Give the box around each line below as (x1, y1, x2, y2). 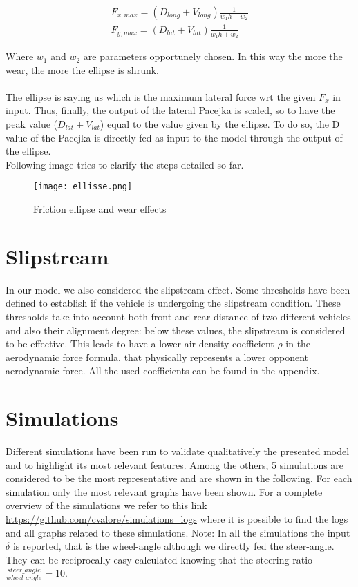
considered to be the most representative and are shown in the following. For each (6, 471, 352, 485)
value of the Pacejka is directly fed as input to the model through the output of (6, 130, 343, 144)
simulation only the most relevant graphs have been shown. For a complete (6, 484, 323, 499)
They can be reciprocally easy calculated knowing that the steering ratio (6, 552, 313, 566)
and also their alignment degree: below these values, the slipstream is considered (6, 323, 346, 337)
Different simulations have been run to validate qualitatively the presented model (6, 444, 350, 459)
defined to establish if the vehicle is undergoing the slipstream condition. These (6, 296, 341, 310)
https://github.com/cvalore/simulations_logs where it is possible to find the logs (6, 512, 348, 526)
